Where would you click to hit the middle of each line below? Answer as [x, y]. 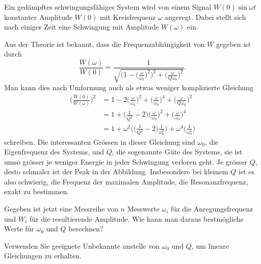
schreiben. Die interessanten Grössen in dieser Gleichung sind [100, 141]
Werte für [19, 229]
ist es [246, 171]
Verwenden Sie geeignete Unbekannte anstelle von [82, 245]
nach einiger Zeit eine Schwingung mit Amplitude [82, 27]
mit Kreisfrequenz [127, 17]
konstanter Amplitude [38, 17]
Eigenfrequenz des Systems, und [54, 152]
